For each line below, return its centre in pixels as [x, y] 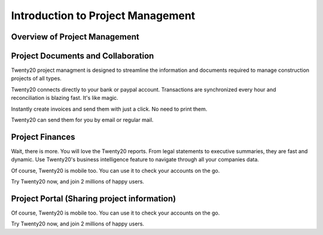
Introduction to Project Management [103, 16]
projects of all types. [36, 78]
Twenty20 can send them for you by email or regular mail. [82, 120]
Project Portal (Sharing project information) [94, 198]
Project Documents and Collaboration [83, 56]
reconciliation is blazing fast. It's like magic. [65, 98]
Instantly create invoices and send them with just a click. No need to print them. [109, 109]
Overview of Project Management [75, 37]
